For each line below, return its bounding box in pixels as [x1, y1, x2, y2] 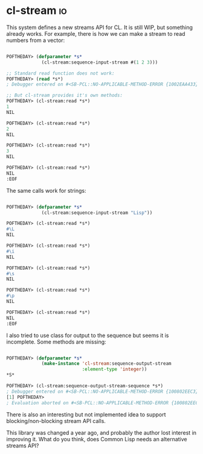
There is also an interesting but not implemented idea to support [6, 410, 166, 418]
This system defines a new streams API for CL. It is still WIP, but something [6, 24, 193, 31]
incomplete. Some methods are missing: [6, 338, 107, 346]
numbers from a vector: [6, 36, 65, 44]
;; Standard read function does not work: [6, 70, 115, 76]
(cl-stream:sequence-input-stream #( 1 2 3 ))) [41, 59, 158, 65]
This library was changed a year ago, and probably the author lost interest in [6, 429, 197, 436]
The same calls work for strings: [6, 187, 86, 194]
